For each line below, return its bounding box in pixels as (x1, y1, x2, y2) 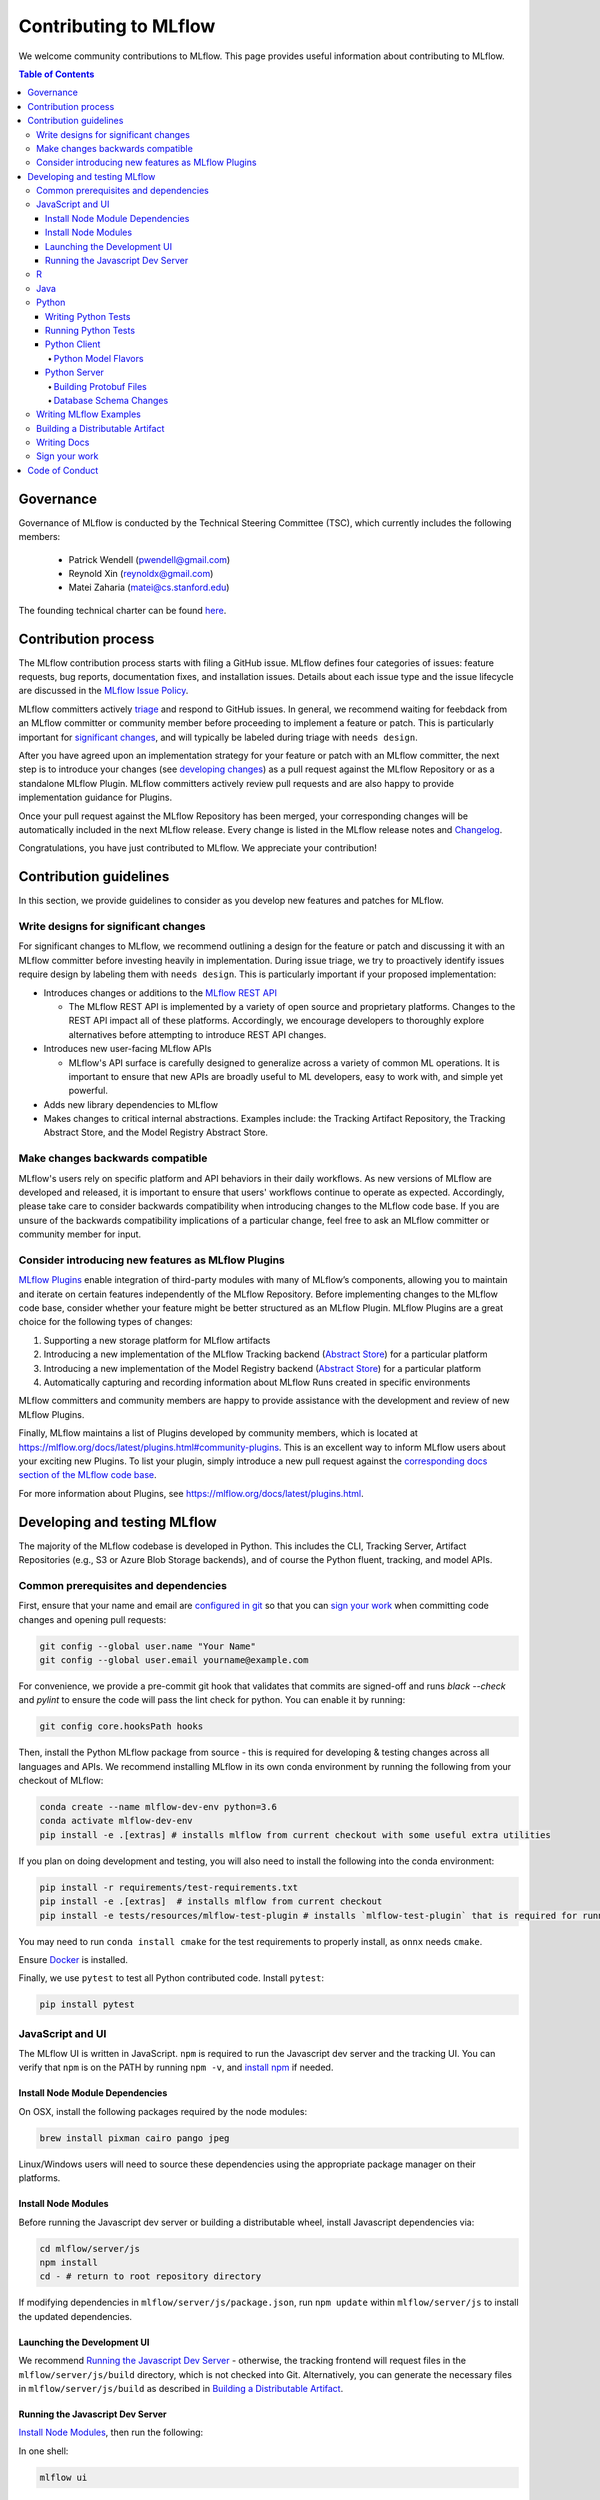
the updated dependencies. (18, 2310, 133, 2322)
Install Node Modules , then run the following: (18, 2426, 204, 2439)
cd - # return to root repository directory (39, 2271, 262, 2282)
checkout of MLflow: (18, 1775, 104, 1787)
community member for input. (18, 1228, 142, 1240)
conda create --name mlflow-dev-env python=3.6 (39, 1801, 277, 1813)
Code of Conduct (27, 464, 99, 476)
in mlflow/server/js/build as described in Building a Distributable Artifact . (18, 2382, 344, 2394)
